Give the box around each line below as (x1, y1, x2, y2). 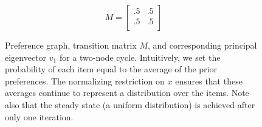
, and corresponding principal (147, 39, 257, 51)
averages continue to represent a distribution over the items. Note (5, 86, 249, 99)
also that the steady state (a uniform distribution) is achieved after (5, 98, 255, 111)
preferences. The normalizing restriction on (5, 74, 165, 87)
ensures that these (175, 74, 243, 87)
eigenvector (5, 50, 47, 63)
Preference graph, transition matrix (5, 39, 137, 51)
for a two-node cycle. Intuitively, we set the (59, 50, 221, 63)
